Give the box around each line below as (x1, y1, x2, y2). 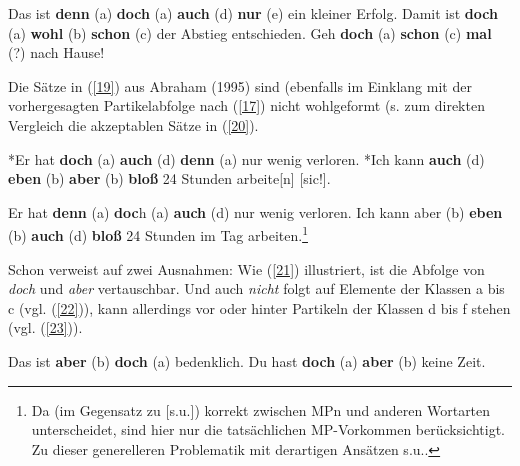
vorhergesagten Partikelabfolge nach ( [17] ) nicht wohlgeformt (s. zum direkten (8, 95, 485, 116)
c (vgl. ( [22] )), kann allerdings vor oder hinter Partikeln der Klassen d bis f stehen (8, 297, 511, 318)
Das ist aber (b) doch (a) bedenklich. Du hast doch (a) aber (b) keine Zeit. (8, 350, 486, 371)
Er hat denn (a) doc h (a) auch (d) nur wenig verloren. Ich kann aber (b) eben (8, 201, 503, 222)
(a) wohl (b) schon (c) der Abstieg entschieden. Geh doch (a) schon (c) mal (8, 22, 492, 43)
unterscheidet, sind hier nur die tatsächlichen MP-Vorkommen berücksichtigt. (31, 419, 506, 440)
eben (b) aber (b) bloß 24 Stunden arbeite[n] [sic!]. (8, 168, 331, 189)
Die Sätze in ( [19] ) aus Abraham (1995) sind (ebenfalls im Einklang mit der (8, 75, 472, 96)
